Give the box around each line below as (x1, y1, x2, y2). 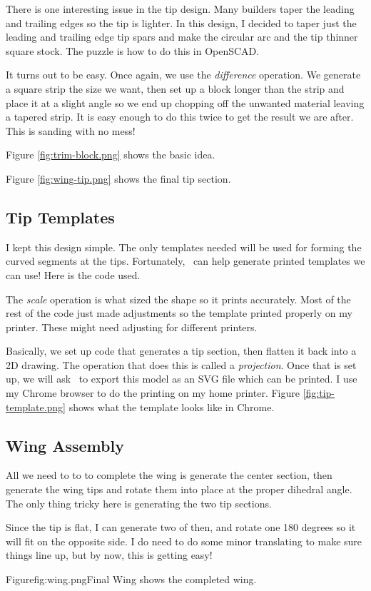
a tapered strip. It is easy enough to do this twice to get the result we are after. (6, 109, 354, 124)
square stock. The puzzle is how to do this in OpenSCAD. (6, 43, 260, 58)
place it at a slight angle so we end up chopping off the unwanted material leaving (6, 95, 365, 110)
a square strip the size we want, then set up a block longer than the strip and (6, 81, 345, 96)
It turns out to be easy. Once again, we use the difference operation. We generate (6, 67, 361, 82)
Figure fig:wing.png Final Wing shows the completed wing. (6, 572, 257, 587)
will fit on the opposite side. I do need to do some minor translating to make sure (6, 533, 362, 548)
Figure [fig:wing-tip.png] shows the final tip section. (6, 171, 231, 186)
